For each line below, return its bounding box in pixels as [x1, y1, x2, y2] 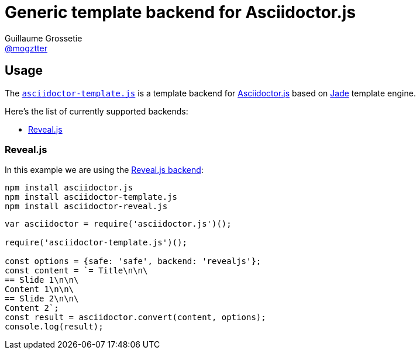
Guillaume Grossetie [5, 33, 82, 43]
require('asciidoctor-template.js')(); [5, 238, 187, 248]
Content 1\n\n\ [5, 284, 74, 294]
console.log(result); [5, 322, 104, 332]
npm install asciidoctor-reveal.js [5, 202, 168, 211]
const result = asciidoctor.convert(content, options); [5, 313, 266, 322]
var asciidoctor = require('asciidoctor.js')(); [5, 219, 232, 229]
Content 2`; [5, 303, 59, 313]
